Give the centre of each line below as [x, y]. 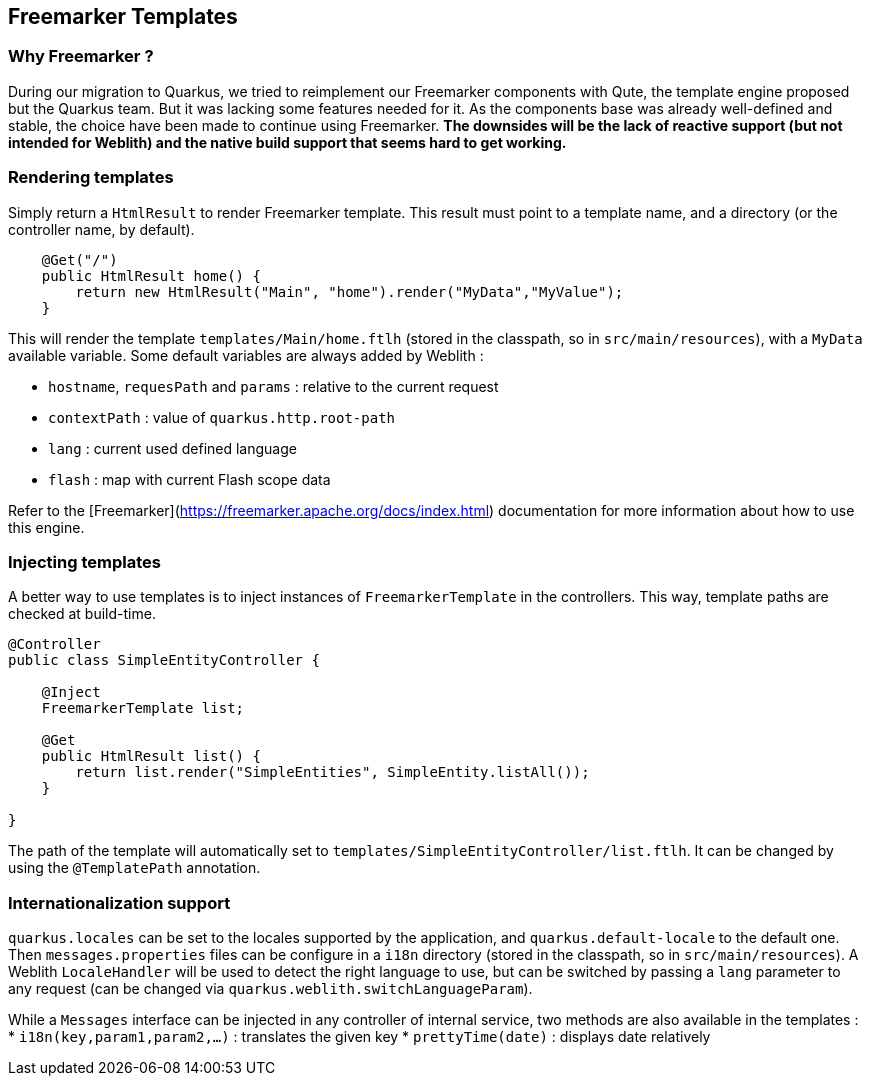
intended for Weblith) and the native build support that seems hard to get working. [287, 142]
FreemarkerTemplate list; [143, 708]
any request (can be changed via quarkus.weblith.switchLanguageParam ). [270, 989]
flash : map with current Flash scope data [189, 479]
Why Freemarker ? [81, 56]
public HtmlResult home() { [151, 275]
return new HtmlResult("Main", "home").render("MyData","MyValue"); [349, 291]
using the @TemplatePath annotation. [134, 868]
